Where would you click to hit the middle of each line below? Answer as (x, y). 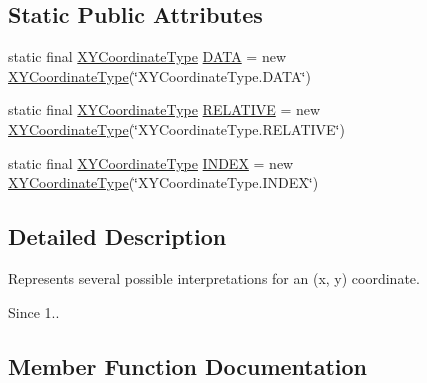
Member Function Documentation (188, 365)
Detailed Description (117, 236)
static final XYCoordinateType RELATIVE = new (164, 109)
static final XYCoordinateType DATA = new (147, 56)
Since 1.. (34, 311)
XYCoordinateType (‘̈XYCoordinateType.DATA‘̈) (159, 75)
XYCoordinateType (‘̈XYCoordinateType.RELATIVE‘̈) (176, 128)
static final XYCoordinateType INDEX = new (151, 162)
